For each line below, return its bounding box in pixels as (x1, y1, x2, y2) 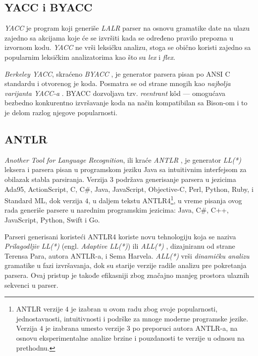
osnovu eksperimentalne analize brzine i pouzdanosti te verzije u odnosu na (16, 332, 245, 343)
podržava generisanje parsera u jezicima (115, 174, 236, 184)
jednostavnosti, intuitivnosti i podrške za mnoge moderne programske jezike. (16, 313, 249, 323)
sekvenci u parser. (4, 279, 58, 290)
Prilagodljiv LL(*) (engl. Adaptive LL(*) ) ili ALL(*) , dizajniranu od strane (4, 241, 235, 251)
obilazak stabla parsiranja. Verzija (4, 174, 108, 184)
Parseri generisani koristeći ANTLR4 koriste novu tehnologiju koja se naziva (4, 231, 236, 241)
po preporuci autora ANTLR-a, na (132, 323, 238, 333)
